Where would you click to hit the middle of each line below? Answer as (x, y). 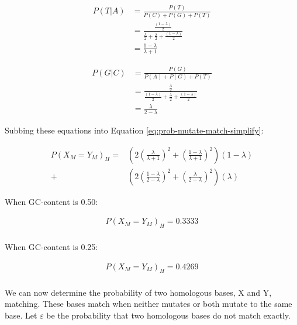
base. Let (21, 315)
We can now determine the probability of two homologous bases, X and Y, (138, 292)
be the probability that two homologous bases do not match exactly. (168, 315)
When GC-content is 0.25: (51, 247)
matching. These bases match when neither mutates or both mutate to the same (148, 304)
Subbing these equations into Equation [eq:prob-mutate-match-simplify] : (134, 130)
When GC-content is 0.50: (51, 201)
